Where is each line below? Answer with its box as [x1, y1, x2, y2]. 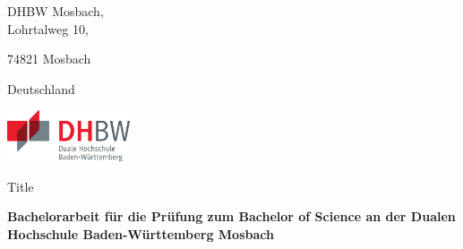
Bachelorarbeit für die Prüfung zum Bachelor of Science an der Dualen [7, 207, 456, 226]
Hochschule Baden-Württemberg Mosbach [7, 224, 274, 243]
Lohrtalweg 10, [7, 19, 89, 38]
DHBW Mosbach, [7, 2, 104, 20]
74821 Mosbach [7, 49, 91, 68]
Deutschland [7, 79, 75, 98]
